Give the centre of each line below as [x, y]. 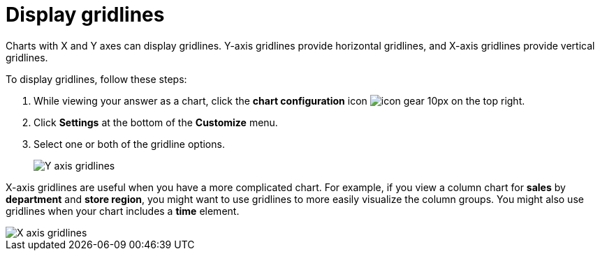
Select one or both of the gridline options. [129, 144]
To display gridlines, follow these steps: [96, 79]
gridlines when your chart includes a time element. [123, 211]
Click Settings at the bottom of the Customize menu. [156, 122]
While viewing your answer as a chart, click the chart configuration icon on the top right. [279, 100]
